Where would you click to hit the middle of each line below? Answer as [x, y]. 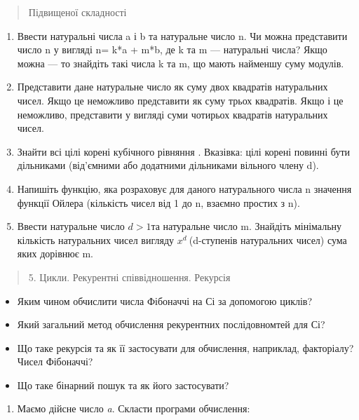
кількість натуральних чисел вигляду [96, 239]
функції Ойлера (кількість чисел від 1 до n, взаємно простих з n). [158, 202]
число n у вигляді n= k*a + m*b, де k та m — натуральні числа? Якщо [172, 49]
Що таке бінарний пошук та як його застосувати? [123, 385]
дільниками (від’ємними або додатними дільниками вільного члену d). [168, 165]
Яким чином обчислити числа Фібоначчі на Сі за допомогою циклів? [165, 300]
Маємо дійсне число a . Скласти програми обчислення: [134, 408]
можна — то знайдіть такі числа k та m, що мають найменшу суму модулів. [181, 63]
